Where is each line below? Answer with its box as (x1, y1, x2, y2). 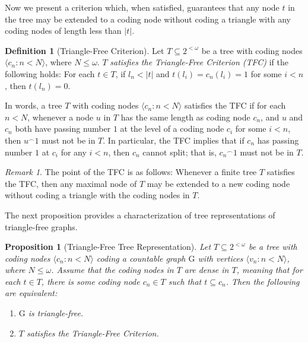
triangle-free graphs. (5, 220, 78, 233)
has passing (257, 134, 299, 146)
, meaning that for (236, 263, 303, 276)
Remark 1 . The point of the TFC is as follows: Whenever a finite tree (5, 166, 257, 178)
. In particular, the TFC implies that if (103, 134, 245, 146)
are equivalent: (5, 287, 58, 299)
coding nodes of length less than (5, 24, 122, 37)
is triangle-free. (28, 307, 84, 319)
